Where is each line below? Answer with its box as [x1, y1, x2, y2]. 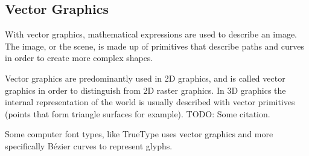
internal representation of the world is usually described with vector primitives [5, 96, 295, 108]
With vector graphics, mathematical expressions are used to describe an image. [5, 28, 298, 41]
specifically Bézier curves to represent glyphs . [5, 139, 173, 152]
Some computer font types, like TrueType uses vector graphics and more [5, 128, 273, 140]
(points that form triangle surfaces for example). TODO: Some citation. [5, 107, 270, 120]
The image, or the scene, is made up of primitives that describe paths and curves [5, 39, 305, 52]
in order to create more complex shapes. [5, 51, 153, 64]
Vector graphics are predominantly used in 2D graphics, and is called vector [5, 71, 285, 84]
